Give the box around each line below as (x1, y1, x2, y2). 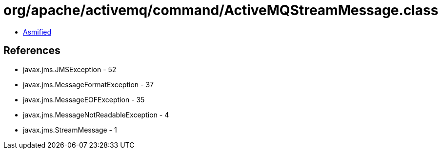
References (3, 44, 60, 57)
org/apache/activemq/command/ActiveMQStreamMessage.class (3, 2, 439, 19)
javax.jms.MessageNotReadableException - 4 (23, 110, 169, 119)
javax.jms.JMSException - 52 (23, 65, 117, 74)
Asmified (23, 27, 52, 36)
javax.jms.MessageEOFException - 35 (23, 95, 145, 104)
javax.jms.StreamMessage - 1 (23, 125, 117, 134)
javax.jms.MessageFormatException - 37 (23, 80, 154, 89)
